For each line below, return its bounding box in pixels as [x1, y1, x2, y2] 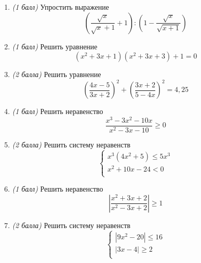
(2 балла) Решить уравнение [12, 69, 101, 80]
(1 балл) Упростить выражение [12, 2, 109, 12]
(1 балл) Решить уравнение [12, 41, 98, 51]
